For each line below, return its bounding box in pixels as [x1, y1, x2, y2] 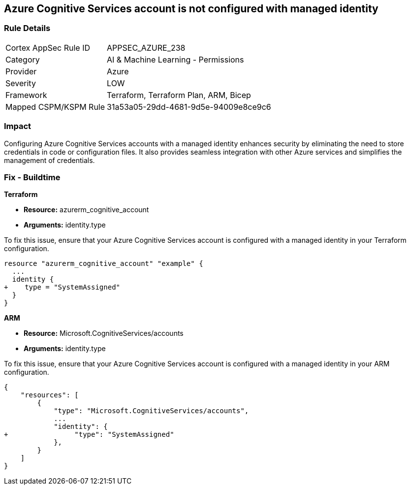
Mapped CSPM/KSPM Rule [5, 101, 105, 112]
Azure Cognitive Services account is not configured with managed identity [4, 2, 378, 15]
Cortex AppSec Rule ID [5, 42, 91, 53]
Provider [5, 66, 37, 76]
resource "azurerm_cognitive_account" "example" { [4, 260, 203, 268]
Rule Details [4, 23, 51, 33]
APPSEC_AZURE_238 [107, 42, 186, 53]
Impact [4, 121, 32, 131]
